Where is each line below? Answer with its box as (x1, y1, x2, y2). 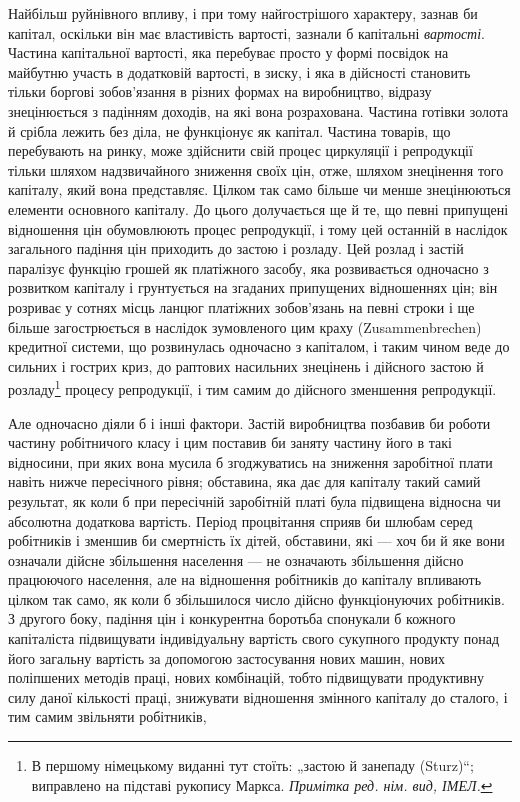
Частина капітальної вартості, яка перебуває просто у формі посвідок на (8, 42, 449, 63)
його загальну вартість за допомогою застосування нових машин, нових (8, 647, 446, 668)
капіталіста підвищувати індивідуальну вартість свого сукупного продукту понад (8, 628, 500, 649)
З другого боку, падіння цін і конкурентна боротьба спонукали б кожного (8, 608, 456, 629)
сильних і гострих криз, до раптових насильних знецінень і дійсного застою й (8, 355, 484, 376)
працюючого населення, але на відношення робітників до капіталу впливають (8, 569, 482, 590)
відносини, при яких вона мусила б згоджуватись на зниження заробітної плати (8, 451, 493, 472)
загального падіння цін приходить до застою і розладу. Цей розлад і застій (8, 238, 464, 259)
